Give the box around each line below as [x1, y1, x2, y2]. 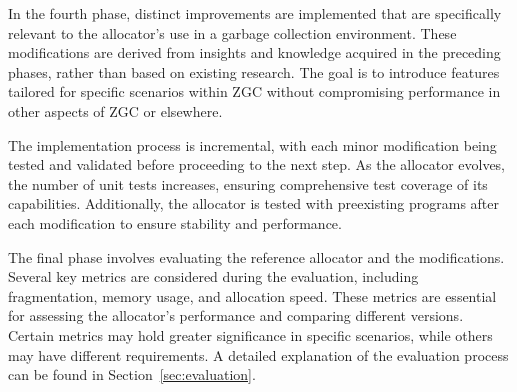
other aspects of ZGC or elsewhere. [8, 100, 223, 121]
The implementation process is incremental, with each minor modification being [8, 134, 497, 155]
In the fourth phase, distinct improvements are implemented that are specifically [8, 3, 502, 23]
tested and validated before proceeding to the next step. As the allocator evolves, [8, 154, 506, 175]
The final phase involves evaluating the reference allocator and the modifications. [8, 246, 505, 267]
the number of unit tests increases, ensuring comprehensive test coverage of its [8, 173, 488, 194]
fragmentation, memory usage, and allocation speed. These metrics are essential [8, 285, 497, 306]
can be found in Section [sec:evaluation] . [8, 364, 256, 385]
